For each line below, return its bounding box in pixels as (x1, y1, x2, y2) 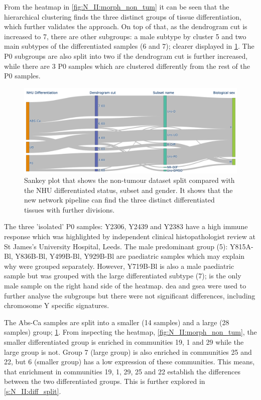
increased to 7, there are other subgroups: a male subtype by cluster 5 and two (4, 31, 246, 41)
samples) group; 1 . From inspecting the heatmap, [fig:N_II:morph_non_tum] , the (4, 327, 257, 337)
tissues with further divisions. (24, 204, 115, 215)
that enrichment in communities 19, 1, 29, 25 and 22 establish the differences (4, 366, 240, 376)
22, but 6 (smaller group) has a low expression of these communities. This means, (4, 356, 255, 367)
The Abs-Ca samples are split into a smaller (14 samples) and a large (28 (4, 317, 229, 327)
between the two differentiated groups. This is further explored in (4, 376, 205, 386)
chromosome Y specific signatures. (4, 300, 109, 311)
